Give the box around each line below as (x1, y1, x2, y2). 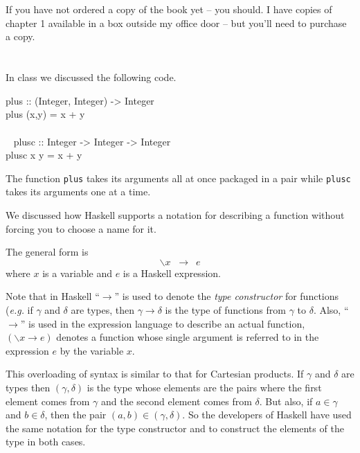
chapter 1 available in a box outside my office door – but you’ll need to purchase (6, 15, 347, 30)
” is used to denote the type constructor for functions (114, 289, 339, 303)
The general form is (6, 245, 89, 259)
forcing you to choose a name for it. (6, 221, 156, 236)
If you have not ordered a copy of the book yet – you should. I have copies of (6, 2, 332, 17)
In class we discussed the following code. (6, 70, 177, 85)
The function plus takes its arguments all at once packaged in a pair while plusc (6, 170, 351, 185)
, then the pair (44, 407, 107, 422)
